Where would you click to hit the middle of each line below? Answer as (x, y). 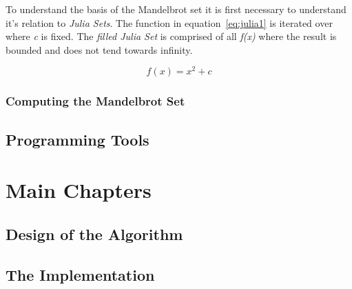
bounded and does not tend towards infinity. (99, 49)
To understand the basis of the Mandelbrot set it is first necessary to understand (176, 9)
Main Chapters (79, 190)
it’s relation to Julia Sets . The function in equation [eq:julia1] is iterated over (169, 22)
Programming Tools (77, 139)
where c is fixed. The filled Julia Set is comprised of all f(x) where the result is (171, 36)
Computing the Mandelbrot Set (95, 101)
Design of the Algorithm (94, 233)
